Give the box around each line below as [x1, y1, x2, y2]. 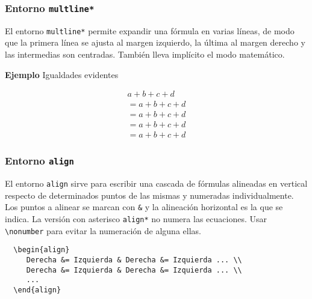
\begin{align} [13, 246, 70, 255]
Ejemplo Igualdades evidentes [5, 68, 119, 80]
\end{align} [13, 286, 61, 294]
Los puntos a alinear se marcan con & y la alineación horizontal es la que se [5, 201, 283, 213]
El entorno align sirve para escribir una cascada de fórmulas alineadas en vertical [5, 177, 308, 190]
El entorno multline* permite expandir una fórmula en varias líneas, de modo [5, 24, 295, 37]
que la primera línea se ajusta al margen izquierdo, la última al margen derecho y [5, 36, 305, 49]
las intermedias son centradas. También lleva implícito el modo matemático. [5, 48, 285, 61]
